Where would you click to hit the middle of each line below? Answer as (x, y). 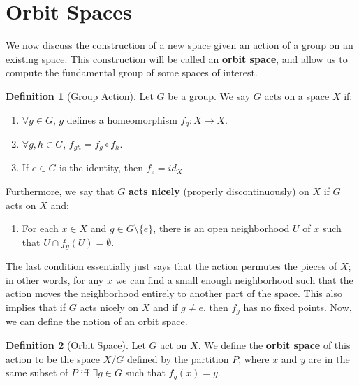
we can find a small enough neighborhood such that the (234, 279)
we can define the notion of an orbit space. (97, 321)
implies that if (36, 307)
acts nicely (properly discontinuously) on (219, 191)
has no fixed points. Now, (298, 307)
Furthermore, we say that (60, 191)
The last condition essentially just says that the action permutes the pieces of (171, 266)
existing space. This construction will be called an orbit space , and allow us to (177, 58)
